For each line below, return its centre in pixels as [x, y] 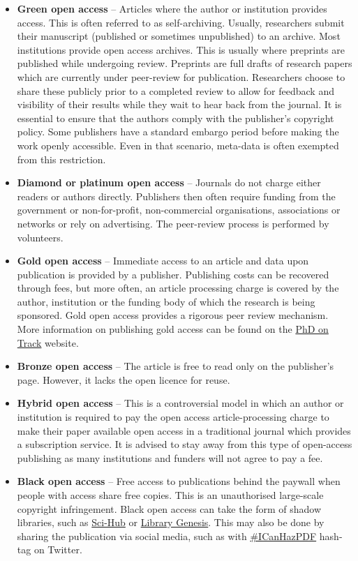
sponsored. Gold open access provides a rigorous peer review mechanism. [173, 315]
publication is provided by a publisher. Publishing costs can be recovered [173, 274]
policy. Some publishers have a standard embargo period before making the [178, 132]
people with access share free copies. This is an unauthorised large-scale [170, 495]
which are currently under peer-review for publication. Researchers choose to [181, 76]
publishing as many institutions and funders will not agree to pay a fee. [170, 457]
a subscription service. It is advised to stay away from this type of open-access [185, 444]
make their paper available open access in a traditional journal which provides [184, 430]
